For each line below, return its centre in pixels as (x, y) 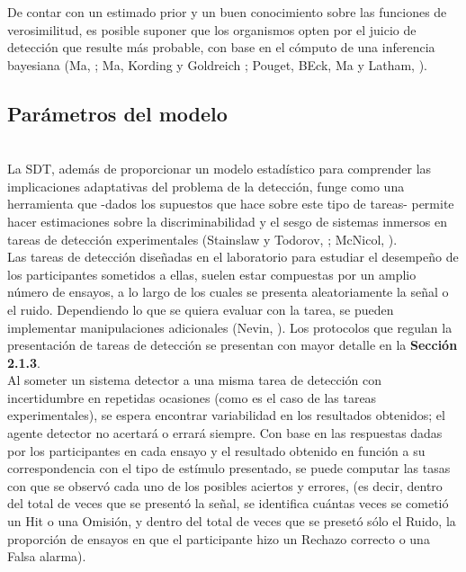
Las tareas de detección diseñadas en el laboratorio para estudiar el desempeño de (233, 257)
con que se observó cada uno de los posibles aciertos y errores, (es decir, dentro (225, 485)
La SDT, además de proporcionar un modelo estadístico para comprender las (220, 169)
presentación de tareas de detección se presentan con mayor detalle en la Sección (233, 345)
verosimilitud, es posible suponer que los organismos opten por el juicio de (212, 29)
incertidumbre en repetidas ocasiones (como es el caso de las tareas (192, 397)
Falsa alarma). (47, 556)
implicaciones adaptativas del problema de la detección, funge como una (206, 186)
